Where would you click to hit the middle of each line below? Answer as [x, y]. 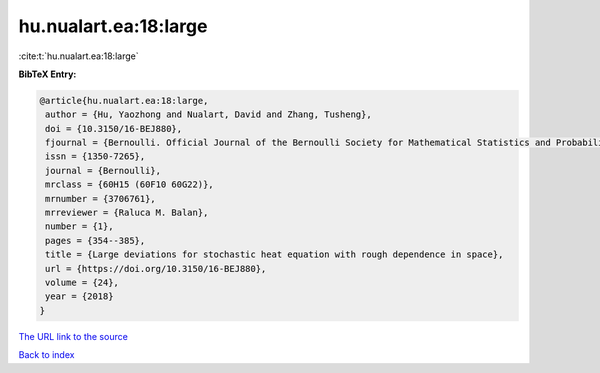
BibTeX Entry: [47, 74]
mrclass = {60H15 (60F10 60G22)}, [129, 184]
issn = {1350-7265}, [95, 156]
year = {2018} [79, 296]
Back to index [46, 355]
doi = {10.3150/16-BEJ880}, [114, 128]
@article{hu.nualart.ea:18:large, [124, 100]
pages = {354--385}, [95, 240]
